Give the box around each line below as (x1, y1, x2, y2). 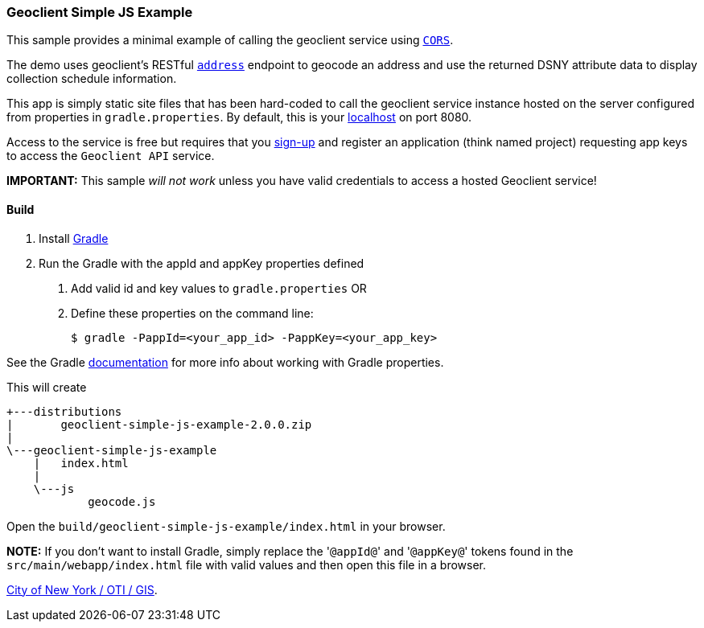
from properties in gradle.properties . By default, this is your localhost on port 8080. (6, 110, 472, 125)
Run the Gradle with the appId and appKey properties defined (39, 256, 364, 270)
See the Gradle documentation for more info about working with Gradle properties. (6, 355, 444, 369)
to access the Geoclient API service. (6, 149, 215, 163)
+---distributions (6, 404, 122, 418)
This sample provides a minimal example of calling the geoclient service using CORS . (6, 33, 454, 47)
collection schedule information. (6, 72, 177, 86)
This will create (6, 380, 87, 394)
